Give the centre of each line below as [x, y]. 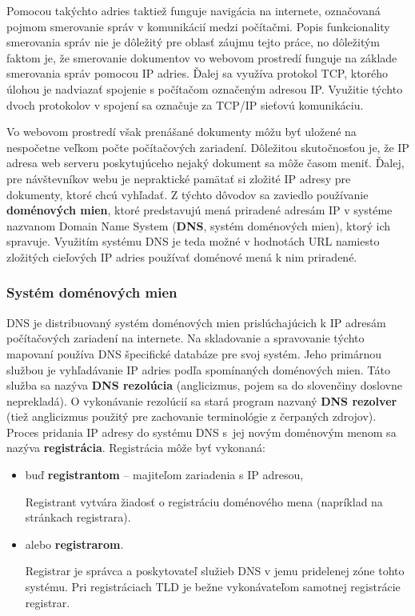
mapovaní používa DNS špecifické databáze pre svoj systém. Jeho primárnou [194, 353]
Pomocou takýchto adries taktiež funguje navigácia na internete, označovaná [194, 10]
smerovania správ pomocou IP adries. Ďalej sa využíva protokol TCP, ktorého [198, 73]
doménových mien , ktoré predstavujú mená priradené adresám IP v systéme [200, 210]
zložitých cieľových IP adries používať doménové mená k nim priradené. [182, 256]
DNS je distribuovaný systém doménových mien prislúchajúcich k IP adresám [196, 322]
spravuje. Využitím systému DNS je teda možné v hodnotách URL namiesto [193, 241]
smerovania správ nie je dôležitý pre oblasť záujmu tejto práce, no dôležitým [194, 42]
